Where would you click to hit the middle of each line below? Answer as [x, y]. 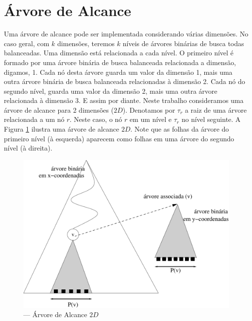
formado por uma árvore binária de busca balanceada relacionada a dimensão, [120, 62]
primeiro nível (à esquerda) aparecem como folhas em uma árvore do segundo [119, 138]
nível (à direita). [28, 148]
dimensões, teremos [86, 43]
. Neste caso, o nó [96, 119]
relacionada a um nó [34, 119]
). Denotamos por [149, 110]
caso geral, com [27, 43]
